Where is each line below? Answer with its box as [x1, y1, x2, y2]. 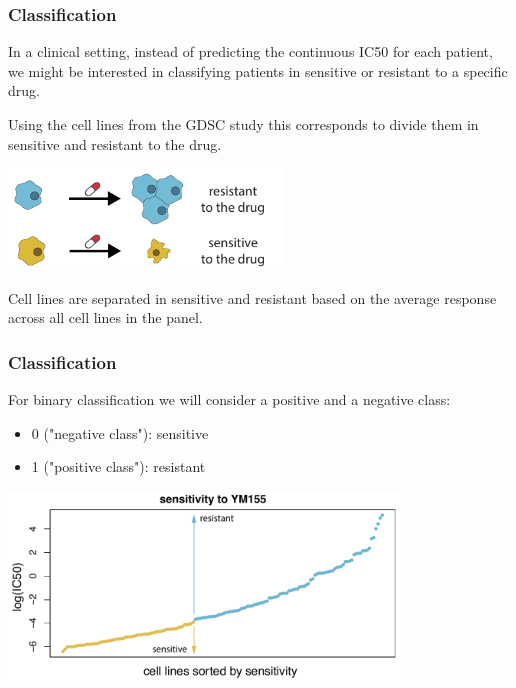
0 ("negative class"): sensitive [31, 422, 209, 443]
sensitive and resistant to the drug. [8, 133, 222, 154]
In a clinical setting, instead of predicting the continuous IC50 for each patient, [8, 41, 493, 62]
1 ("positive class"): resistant [31, 456, 206, 477]
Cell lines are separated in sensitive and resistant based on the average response [8, 287, 497, 308]
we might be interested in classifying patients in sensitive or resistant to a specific [8, 60, 508, 81]
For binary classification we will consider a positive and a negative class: [8, 389, 451, 410]
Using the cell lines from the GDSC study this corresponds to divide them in [8, 114, 479, 134]
